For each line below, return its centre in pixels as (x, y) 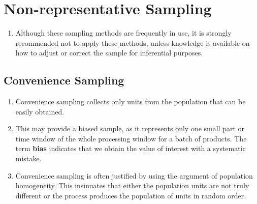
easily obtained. (40, 111)
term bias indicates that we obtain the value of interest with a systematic (131, 148)
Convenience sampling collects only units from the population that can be (131, 101)
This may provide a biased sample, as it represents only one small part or (130, 128)
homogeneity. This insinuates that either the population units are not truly (132, 185)
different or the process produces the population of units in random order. (131, 195)
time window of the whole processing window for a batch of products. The (131, 138)
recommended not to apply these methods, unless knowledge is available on (133, 42)
